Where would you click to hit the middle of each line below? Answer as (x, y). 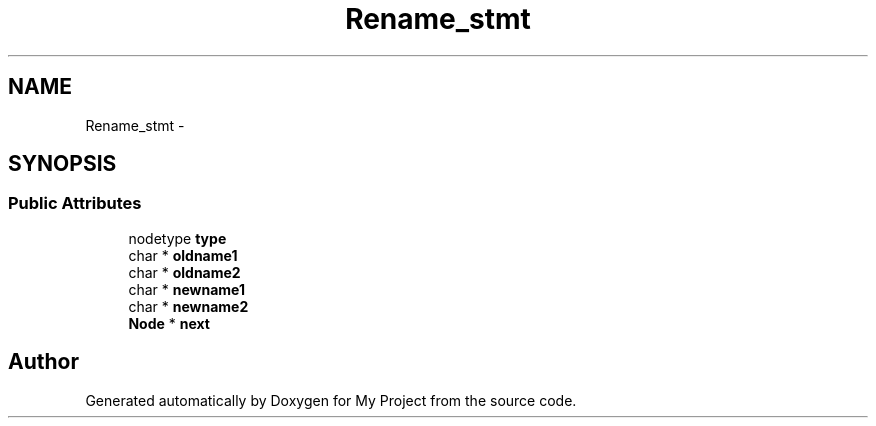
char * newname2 (188, 306)
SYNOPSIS (62, 164)
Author (43, 362)
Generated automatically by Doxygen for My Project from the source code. (331, 400)
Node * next (169, 323)
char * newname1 (186, 289)
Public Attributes (75, 203)
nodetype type (177, 238)
